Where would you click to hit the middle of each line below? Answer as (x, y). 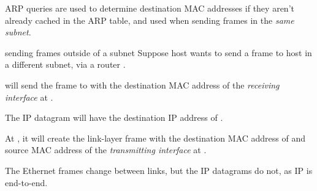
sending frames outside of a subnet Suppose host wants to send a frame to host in (158, 52)
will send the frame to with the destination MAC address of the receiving (142, 85)
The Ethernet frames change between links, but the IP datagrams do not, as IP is (159, 170)
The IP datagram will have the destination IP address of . (114, 117)
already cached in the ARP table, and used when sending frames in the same (150, 20)
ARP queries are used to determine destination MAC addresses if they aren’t (150, 8)
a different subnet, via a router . (65, 64)
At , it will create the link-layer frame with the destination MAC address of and (155, 138)
